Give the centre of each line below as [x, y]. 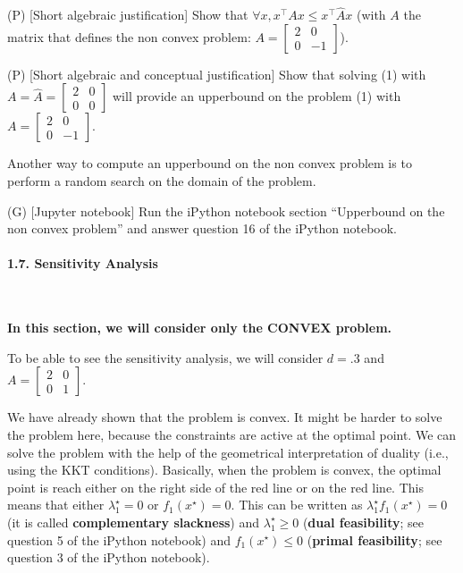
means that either [56, 505]
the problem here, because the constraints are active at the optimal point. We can [232, 434]
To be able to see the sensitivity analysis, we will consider [165, 357]
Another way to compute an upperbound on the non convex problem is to [210, 163]
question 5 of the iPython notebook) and [119, 539]
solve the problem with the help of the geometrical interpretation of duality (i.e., [228, 452]
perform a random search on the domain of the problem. [162, 181]
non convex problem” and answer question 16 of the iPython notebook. [202, 228]
